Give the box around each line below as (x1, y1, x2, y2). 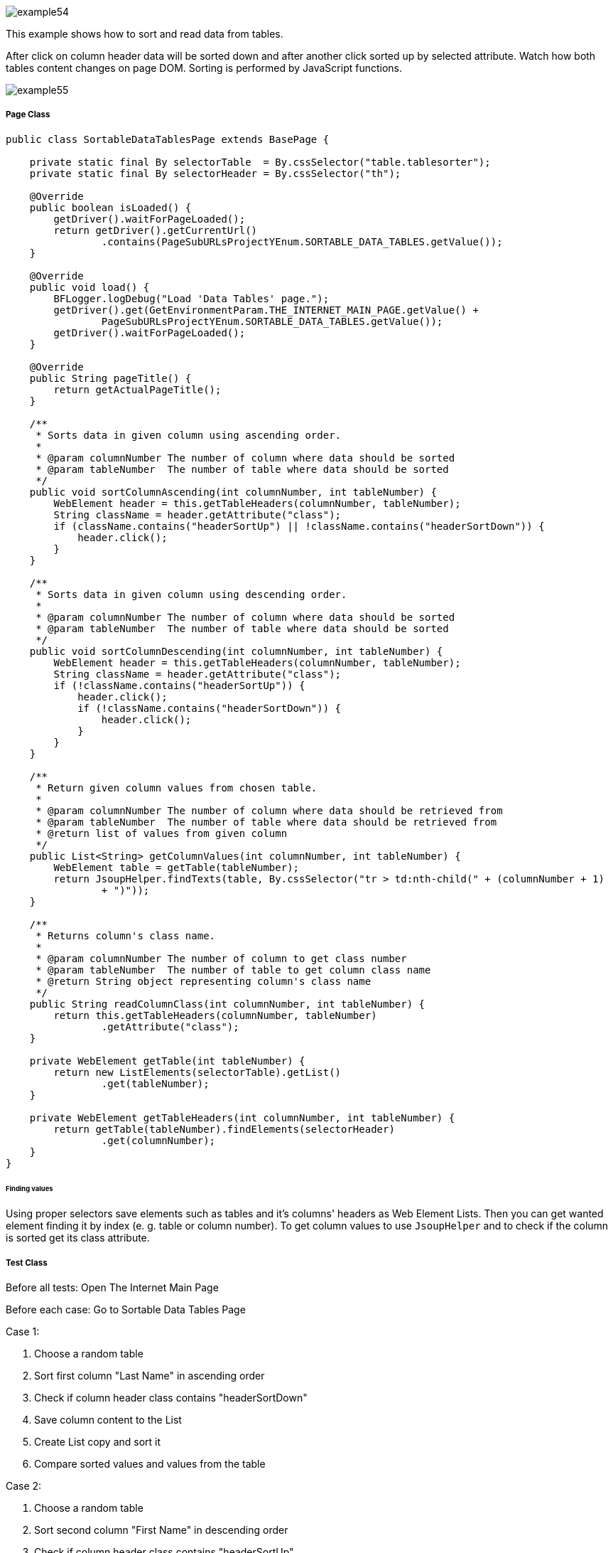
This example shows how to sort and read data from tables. (6, 28, 283, 40)
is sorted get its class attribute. (6, 1232, 150, 1244)
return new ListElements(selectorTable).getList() (53, 1066, 342, 1078)
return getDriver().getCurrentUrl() (53, 224, 258, 236)
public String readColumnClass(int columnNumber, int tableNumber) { (29, 998, 425, 1010)
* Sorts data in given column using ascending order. (36, 429, 342, 441)
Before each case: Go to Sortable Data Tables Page (6, 1303, 246, 1316)
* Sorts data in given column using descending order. (36, 588, 347, 600)
